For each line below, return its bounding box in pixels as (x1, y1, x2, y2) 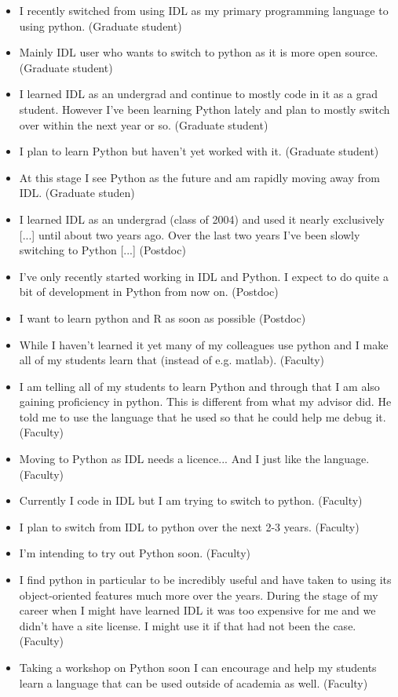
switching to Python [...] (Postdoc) (19, 242, 186, 258)
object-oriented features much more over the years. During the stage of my (19, 586, 378, 603)
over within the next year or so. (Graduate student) (19, 116, 268, 133)
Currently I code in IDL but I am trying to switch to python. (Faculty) (19, 492, 363, 509)
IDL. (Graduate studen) (19, 184, 135, 201)
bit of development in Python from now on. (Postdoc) (19, 283, 279, 300)
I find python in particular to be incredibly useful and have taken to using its (19, 571, 392, 588)
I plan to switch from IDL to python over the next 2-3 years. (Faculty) (19, 518, 360, 535)
